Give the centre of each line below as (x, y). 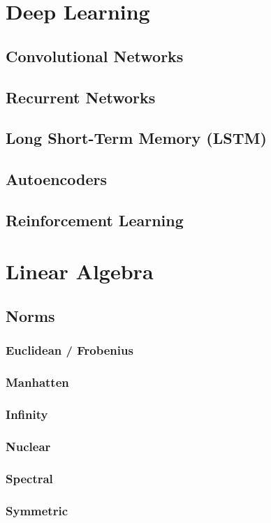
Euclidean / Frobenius (69, 350)
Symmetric (37, 510)
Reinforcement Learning (95, 220)
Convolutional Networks (95, 56)
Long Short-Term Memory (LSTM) (136, 138)
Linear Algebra (80, 271)
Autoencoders (57, 179)
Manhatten (37, 382)
